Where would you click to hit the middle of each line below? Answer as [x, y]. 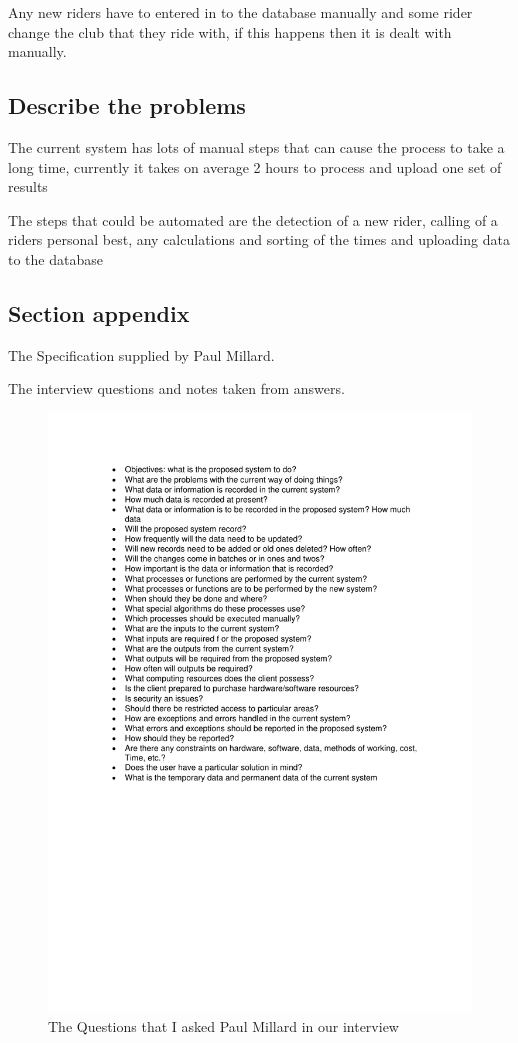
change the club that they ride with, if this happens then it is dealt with [230, 31]
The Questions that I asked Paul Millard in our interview [223, 1026]
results [28, 186]
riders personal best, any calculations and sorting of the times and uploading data [259, 239]
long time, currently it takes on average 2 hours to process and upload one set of [255, 166]
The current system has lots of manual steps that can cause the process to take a [256, 146]
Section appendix [99, 312]
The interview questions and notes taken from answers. [176, 388]
